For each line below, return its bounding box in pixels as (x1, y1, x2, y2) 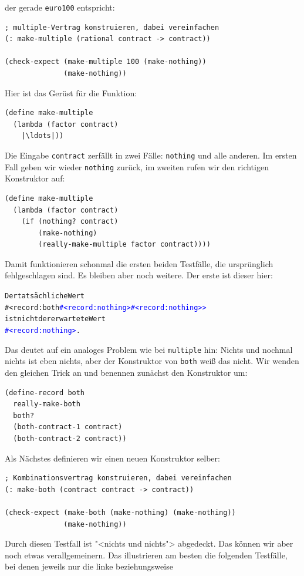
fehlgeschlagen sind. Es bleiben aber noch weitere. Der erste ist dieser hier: (5, 269, 273, 281)
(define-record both (5, 388, 85, 397)
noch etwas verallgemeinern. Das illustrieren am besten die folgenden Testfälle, (5, 548, 288, 561)
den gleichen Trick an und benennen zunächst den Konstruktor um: (5, 366, 248, 378)
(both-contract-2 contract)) (13, 434, 127, 443)
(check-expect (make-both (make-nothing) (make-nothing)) (5, 508, 236, 517)
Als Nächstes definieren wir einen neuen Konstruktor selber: (5, 452, 220, 464)
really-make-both (13, 400, 80, 409)
